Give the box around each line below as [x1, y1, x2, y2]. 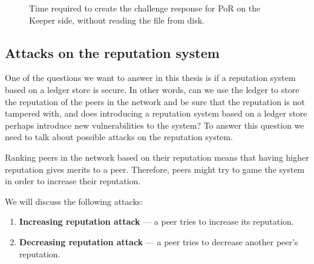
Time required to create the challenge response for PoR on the [29, 2, 261, 14]
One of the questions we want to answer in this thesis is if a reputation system [5, 71, 296, 84]
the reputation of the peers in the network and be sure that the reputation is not [5, 95, 305, 108]
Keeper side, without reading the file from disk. [29, 13, 205, 26]
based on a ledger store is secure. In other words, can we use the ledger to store [5, 83, 299, 95]
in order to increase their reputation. [5, 175, 141, 187]
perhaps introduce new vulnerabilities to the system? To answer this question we [5, 118, 304, 131]
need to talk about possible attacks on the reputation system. [5, 130, 233, 143]
